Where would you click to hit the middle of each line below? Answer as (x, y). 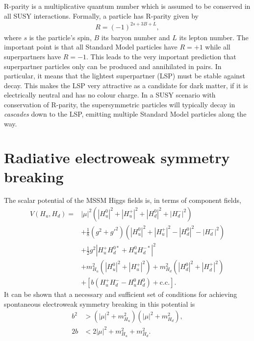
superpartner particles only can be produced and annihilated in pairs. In (113, 66)
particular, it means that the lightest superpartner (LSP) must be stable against (125, 76)
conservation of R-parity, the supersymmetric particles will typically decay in (120, 104)
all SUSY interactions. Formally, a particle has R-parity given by (102, 15)
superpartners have (33, 56)
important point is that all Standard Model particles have (91, 47)
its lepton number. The (214, 37)
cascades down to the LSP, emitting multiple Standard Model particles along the (125, 114)
